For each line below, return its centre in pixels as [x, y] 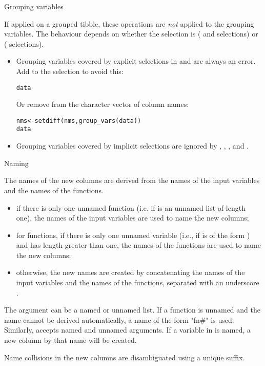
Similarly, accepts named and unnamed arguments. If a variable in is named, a [128, 330]
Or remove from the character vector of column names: [103, 104]
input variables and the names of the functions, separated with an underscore [138, 282]
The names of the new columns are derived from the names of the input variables [132, 180]
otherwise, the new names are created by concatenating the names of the [130, 272]
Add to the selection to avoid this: [70, 71]
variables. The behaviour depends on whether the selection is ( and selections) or [131, 34]
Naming [16, 163]
